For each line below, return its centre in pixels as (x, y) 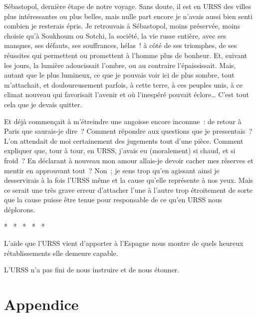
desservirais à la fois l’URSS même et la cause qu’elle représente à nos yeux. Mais (129, 180)
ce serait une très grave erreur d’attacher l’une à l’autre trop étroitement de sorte (128, 190)
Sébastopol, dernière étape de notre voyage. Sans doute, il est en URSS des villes (128, 6)
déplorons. (20, 209)
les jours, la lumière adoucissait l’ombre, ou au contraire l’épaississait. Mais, (120, 65)
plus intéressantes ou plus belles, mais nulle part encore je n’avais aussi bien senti (128, 16)
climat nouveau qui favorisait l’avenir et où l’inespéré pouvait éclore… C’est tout (127, 94)
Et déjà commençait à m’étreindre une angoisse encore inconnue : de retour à (123, 121)
